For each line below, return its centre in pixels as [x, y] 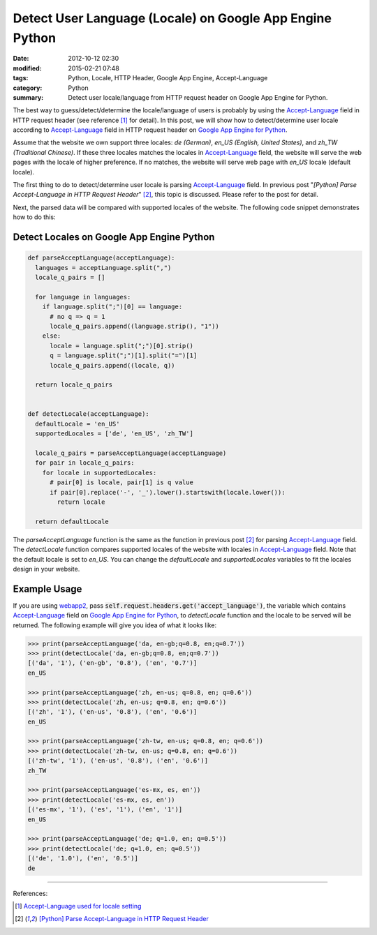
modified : [27, 68]
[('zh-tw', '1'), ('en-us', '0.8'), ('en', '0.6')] [118, 761]
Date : [21, 59]
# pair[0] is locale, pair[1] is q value [121, 483]
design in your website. [46, 569]
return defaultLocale [72, 521]
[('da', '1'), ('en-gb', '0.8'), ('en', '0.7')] [112, 663]
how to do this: [34, 217]
